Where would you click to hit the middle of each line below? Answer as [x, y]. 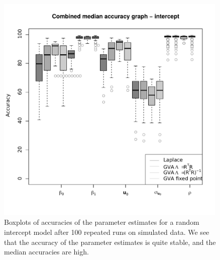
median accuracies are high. [46, 252]
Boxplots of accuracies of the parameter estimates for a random [102, 222]
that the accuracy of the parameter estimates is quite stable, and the [110, 242]
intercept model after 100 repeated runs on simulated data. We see [107, 232]
